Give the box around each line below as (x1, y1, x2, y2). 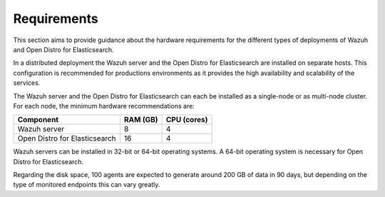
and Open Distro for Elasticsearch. (13, 45, 114, 54)
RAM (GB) (123, 115, 158, 125)
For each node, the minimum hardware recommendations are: (13, 101, 195, 110)
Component (17, 115, 59, 125)
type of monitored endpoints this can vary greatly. (13, 181, 160, 189)
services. (13, 79, 41, 87)
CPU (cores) (165, 115, 208, 125)
